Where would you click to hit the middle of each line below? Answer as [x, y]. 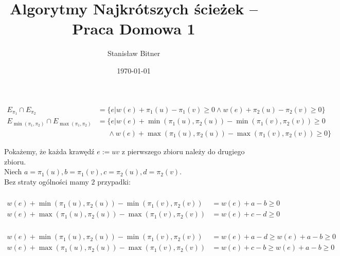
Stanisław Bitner [134, 53]
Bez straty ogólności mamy [47, 181]
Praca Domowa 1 [134, 29]
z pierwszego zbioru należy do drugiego [183, 151]
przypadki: [114, 181]
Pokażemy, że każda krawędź [49, 151]
